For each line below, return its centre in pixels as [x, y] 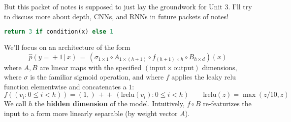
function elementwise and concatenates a [65, 86]
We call [15, 103]
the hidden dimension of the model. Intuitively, [110, 103]
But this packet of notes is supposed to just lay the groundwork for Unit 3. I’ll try [128, 6]
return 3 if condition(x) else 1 [59, 32]
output [184, 68]
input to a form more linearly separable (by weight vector [91, 113]
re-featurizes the [227, 103]
